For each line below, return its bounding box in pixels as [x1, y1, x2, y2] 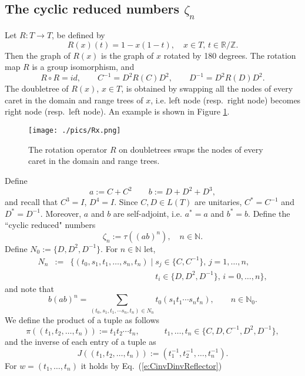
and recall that [5, 196, 58, 207]
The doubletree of [5, 82, 69, 95]
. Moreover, [40, 207, 82, 219]
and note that [5, 282, 55, 294]
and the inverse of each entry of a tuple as [5, 335, 156, 347]
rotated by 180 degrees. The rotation [163, 49, 296, 61]
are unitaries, [195, 196, 242, 207]
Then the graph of [5, 49, 71, 61]
